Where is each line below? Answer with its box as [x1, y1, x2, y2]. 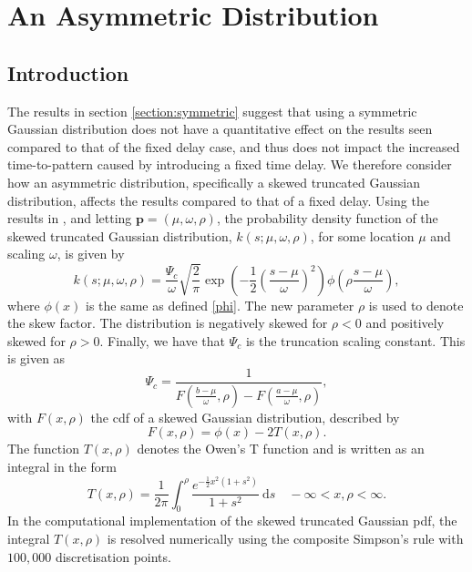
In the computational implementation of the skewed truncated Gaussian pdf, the [7, 511, 457, 530]
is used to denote [368, 295, 464, 314]
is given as [7, 349, 66, 368]
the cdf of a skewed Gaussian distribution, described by [90, 407, 400, 426]
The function [7, 439, 79, 458]
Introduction [7, 58, 129, 87]
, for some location [310, 226, 415, 245]
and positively [365, 313, 445, 332]
